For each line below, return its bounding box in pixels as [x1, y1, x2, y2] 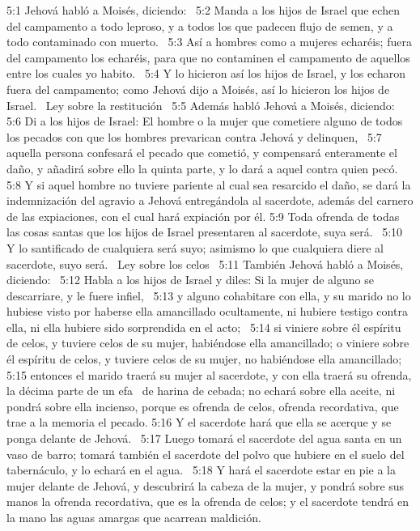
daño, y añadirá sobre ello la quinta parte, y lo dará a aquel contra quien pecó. [6, 159, 398, 176]
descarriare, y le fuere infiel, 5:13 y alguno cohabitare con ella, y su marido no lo [6, 287, 411, 304]
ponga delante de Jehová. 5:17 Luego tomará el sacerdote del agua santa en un [6, 430, 402, 447]
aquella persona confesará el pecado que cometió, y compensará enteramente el [6, 144, 397, 161]
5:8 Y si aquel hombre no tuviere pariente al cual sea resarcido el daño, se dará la [6, 176, 411, 193]
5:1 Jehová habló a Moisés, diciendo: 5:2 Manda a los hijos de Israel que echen [6, 2, 400, 18]
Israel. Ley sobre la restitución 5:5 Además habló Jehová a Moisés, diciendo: [6, 96, 395, 113]
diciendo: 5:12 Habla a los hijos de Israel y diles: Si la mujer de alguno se [6, 271, 374, 288]
